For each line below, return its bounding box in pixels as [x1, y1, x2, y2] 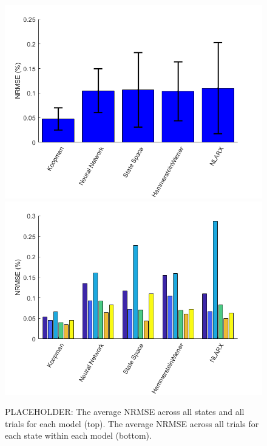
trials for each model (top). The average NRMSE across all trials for [5, 417, 259, 430]
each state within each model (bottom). [5, 429, 152, 442]
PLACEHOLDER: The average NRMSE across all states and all [5, 405, 245, 418]
